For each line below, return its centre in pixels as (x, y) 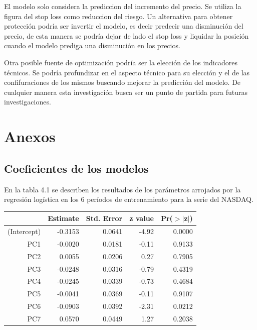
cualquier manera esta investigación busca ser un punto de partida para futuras (126, 92)
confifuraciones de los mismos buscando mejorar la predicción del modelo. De (122, 82)
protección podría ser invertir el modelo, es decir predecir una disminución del (124, 26)
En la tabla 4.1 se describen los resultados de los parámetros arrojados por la (122, 189)
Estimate (63, 218)
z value (142, 218)
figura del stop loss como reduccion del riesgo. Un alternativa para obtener (118, 16)
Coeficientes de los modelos (76, 168)
